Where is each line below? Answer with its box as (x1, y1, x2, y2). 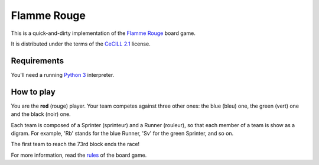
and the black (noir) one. (11, 111, 71, 118)
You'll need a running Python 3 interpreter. (11, 71, 115, 78)
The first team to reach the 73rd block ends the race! (11, 141, 140, 148)
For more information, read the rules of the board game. (11, 151, 147, 158)
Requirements (11, 56, 64, 66)
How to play (11, 86, 56, 97)
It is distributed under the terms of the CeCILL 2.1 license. (11, 40, 151, 47)
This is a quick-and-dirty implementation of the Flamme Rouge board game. (11, 30, 196, 37)
